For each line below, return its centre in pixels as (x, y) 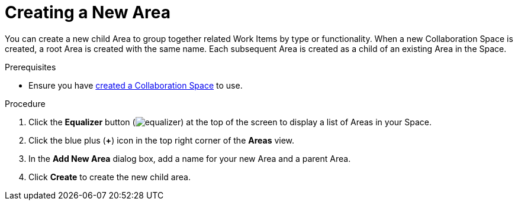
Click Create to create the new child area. (110, 177)
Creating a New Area (88, 12)
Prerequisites (30, 67)
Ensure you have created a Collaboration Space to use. (136, 85)
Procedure (25, 103)
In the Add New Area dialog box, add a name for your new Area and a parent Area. (190, 158)
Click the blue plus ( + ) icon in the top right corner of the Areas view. (162, 140)
